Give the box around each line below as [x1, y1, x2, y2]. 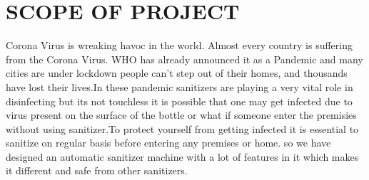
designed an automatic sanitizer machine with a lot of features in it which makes [6, 149, 359, 164]
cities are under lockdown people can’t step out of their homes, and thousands [6, 65, 348, 80]
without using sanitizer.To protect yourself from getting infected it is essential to [6, 121, 359, 136]
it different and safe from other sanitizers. [6, 163, 188, 178]
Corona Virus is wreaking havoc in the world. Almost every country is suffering [6, 38, 353, 53]
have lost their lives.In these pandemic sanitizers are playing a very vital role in [6, 79, 353, 94]
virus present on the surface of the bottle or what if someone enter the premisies [6, 107, 357, 122]
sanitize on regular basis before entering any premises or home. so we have [6, 135, 331, 150]
